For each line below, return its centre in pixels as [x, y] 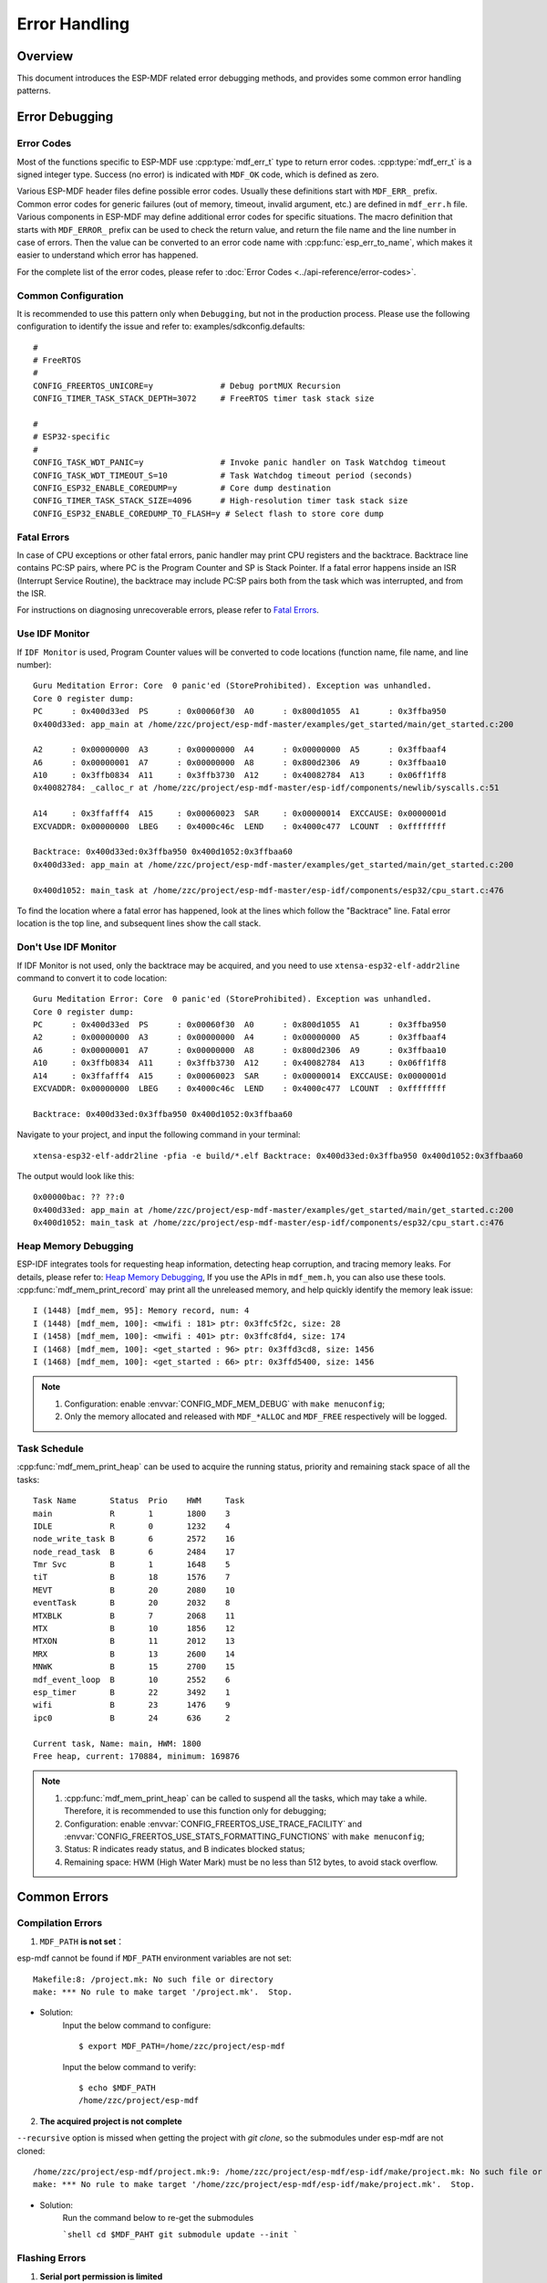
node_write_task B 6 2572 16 [134, 1539]
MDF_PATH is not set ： [82, 1941]
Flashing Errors [52, 2258]
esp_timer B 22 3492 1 [132, 1693]
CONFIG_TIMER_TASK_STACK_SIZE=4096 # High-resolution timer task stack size [221, 501]
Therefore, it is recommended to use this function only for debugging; [196, 1811]
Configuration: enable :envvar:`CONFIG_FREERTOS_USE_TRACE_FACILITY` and [213, 1824]
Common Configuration [70, 295]
